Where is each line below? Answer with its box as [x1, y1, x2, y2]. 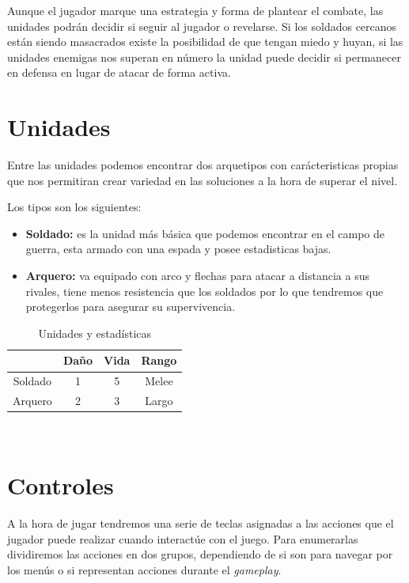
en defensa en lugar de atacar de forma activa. [7, 64, 231, 81]
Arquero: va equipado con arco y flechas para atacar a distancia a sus [25, 267, 369, 284]
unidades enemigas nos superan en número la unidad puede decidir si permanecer [7, 48, 401, 65]
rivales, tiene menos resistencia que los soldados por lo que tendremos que [25, 282, 384, 299]
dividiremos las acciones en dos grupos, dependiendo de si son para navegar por [7, 546, 393, 562]
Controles [7, 469, 114, 501]
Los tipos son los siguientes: [7, 199, 142, 215]
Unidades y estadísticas [38, 324, 152, 341]
